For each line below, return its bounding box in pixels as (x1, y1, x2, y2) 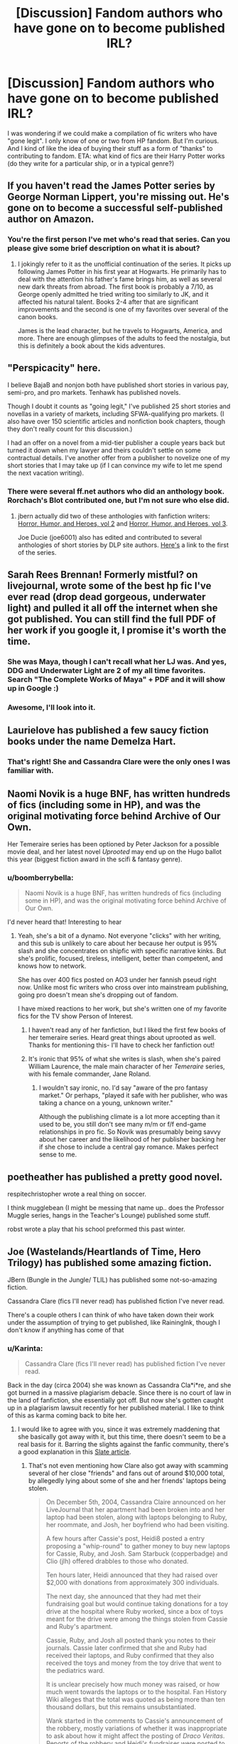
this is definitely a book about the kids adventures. (17, 341, 166, 350)
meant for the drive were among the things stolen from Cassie (45, 1615, 228, 1623)
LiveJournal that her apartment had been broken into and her (45, 1506, 225, 1514)
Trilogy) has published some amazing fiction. (7, 1257, 212, 1269)
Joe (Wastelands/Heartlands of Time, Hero (7, 1245, 201, 1258)
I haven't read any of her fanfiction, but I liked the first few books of (28, 1026, 226, 1034)
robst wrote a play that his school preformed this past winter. (7, 1225, 186, 1233)
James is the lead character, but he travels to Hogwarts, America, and (17, 326, 222, 335)
